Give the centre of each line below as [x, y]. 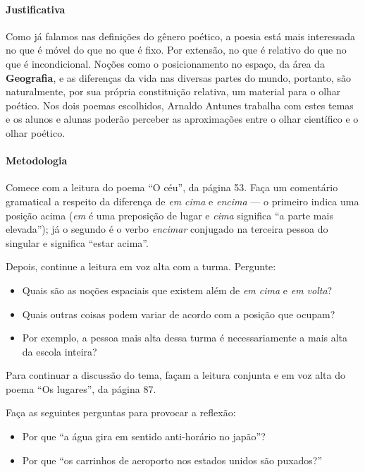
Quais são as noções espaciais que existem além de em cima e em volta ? [177, 290]
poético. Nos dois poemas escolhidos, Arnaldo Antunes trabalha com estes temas [180, 105]
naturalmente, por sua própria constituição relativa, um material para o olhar [173, 91]
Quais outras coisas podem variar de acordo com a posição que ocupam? [179, 314]
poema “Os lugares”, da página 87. [81, 388]
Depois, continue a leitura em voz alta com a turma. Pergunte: [141, 266]
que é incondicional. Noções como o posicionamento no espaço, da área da [165, 63]
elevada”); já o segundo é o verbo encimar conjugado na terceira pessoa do [167, 229]
